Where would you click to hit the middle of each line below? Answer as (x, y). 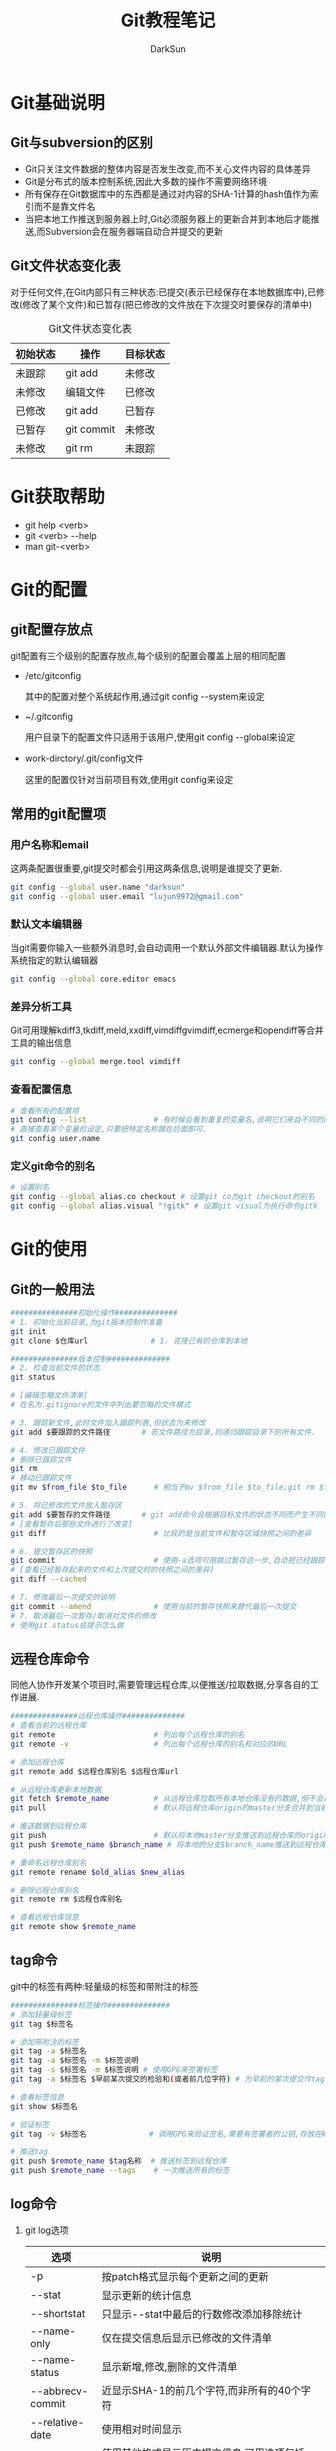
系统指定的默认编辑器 (54, 960)
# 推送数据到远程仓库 (48, 1826)
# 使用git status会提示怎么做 (67, 1625)
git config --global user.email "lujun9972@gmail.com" (127, 897)
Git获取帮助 (57, 496)
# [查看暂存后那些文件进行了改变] (71, 1524)
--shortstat (57, 2313)
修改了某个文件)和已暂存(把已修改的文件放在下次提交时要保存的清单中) (167, 304)
